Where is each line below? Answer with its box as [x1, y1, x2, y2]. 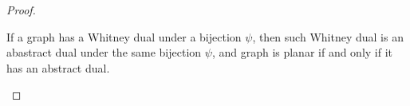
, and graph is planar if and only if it [211, 44, 393, 61]
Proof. [6, 2, 36, 18]
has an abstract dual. [6, 59, 110, 76]
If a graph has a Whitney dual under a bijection [6, 28, 242, 45]
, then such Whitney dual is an [252, 28, 404, 45]
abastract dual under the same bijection [6, 44, 202, 61]
